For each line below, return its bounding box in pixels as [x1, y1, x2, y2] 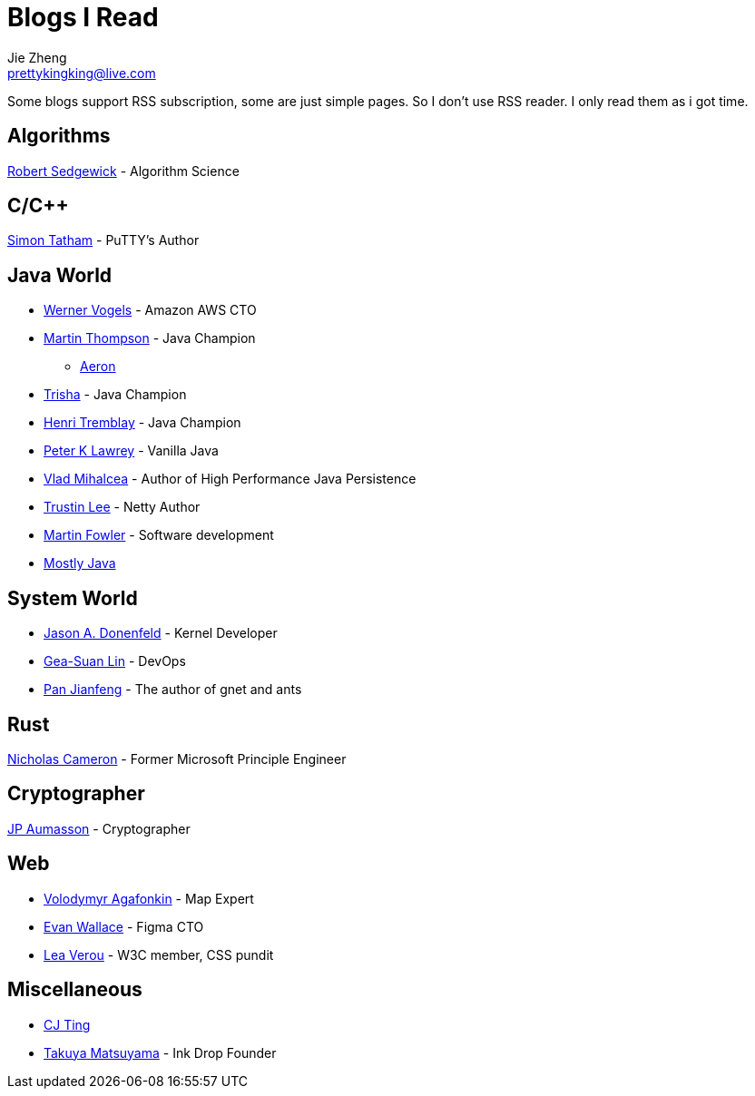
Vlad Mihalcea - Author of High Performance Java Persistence [44, 471, 417, 487]
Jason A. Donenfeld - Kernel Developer [44, 625, 278, 641]
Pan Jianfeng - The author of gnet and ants [44, 681, 302, 698]
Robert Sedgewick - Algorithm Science [7, 162, 240, 179]
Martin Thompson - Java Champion [44, 330, 256, 347]
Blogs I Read [7, 2, 159, 33]
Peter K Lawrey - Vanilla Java [44, 443, 219, 459]
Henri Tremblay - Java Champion [44, 415, 241, 431]
